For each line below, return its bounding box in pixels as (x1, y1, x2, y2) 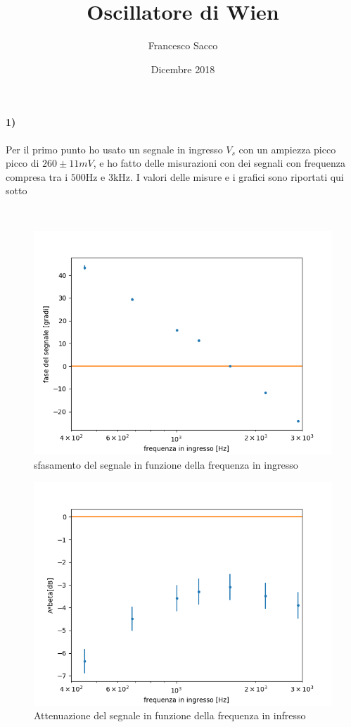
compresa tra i (6, 169, 68, 184)
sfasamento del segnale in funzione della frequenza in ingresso (34, 457, 298, 472)
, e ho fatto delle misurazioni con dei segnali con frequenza (93, 156, 346, 170)
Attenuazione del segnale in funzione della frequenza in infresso (34, 708, 306, 723)
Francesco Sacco (148, 38, 218, 53)
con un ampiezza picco (238, 141, 336, 156)
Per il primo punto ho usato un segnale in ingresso (6, 141, 223, 156)
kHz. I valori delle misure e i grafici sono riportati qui (113, 169, 344, 184)
